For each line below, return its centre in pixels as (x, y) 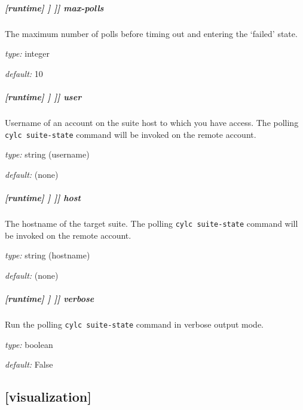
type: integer (27, 53)
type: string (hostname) (48, 255)
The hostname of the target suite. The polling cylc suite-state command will (151, 223)
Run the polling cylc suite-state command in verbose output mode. (134, 324)
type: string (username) (47, 154)
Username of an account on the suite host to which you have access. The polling (152, 122)
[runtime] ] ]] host (43, 197)
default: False (29, 364)
